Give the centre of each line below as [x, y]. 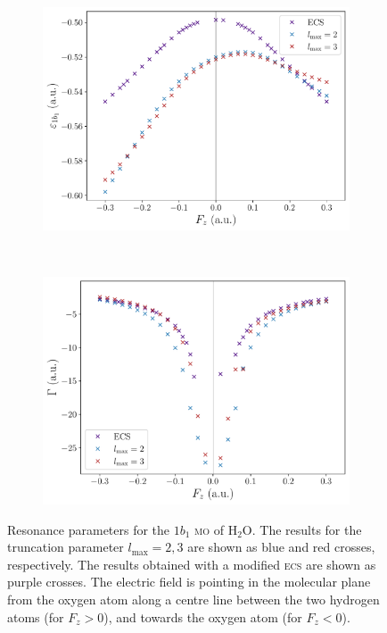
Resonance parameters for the [89, 529]
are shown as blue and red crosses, [281, 547]
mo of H [216, 529]
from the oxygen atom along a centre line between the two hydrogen [193, 600]
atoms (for [36, 616]
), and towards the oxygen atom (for [203, 616]
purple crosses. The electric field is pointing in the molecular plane [189, 582]
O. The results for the [302, 529]
